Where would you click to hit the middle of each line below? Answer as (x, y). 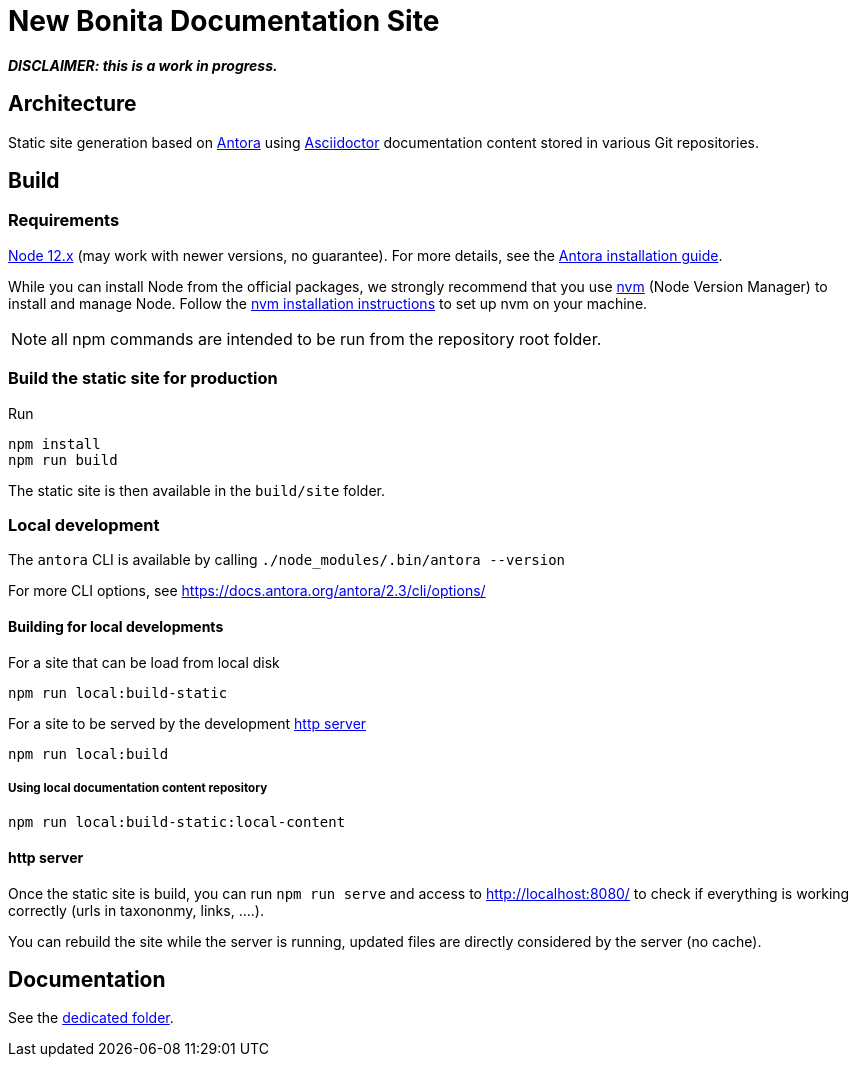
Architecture (72, 104)
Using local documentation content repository (138, 787)
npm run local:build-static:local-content (177, 822)
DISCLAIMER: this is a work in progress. (143, 65)
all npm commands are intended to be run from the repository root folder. (326, 338)
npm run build (63, 459)
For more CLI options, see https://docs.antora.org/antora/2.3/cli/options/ (247, 591)
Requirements (64, 220)
